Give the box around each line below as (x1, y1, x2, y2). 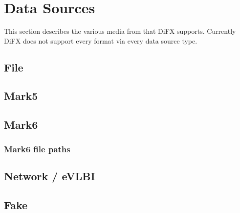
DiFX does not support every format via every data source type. (4, 35, 197, 46)
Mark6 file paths (4, 142, 70, 155)
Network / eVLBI (4, 168, 95, 183)
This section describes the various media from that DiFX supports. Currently (4, 26, 236, 36)
